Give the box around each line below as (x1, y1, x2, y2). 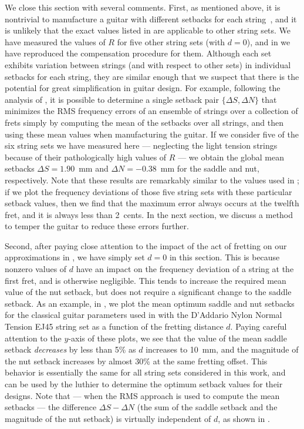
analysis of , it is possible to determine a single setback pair (5, 93, 219, 105)
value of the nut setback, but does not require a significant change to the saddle (5, 286, 292, 298)
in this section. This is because (169, 251, 280, 263)
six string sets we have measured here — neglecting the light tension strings (5, 139, 278, 152)
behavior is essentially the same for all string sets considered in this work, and (5, 366, 286, 378)
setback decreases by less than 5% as (5, 343, 136, 356)
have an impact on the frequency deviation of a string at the (76, 263, 294, 275)
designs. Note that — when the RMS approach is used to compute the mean (5, 389, 280, 401)
